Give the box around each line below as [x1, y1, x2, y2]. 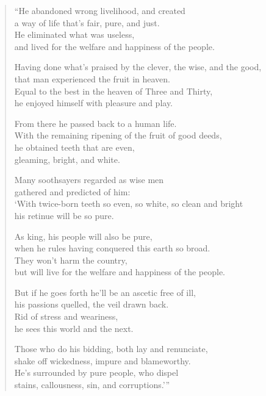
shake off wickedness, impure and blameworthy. [14, 354, 191, 367]
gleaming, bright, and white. [14, 153, 120, 165]
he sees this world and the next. [14, 322, 134, 334]
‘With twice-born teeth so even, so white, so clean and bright [14, 197, 243, 210]
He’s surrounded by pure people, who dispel [14, 366, 179, 379]
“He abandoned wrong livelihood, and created [14, 4, 185, 16]
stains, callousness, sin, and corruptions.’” [14, 378, 170, 391]
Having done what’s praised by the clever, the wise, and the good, [14, 60, 262, 73]
